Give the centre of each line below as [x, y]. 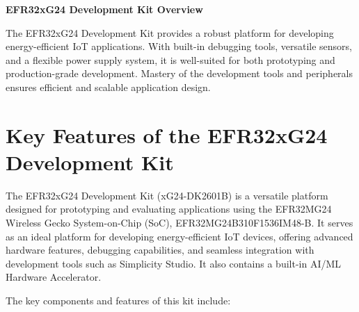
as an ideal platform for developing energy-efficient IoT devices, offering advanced [179, 236]
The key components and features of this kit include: [118, 301]
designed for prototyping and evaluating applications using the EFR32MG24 [169, 209]
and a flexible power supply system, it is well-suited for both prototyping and [170, 59]
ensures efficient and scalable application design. [108, 87]
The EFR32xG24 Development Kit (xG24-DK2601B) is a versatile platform [167, 195]
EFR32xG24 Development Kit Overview [104, 9]
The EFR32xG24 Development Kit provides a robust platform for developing [170, 32]
